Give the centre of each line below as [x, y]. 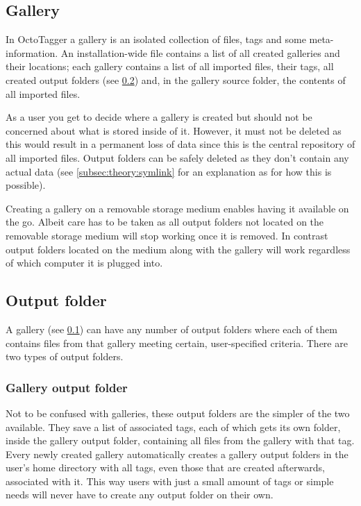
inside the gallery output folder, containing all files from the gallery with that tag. [180, 440]
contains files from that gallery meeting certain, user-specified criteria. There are [177, 343]
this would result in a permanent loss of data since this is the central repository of [180, 144]
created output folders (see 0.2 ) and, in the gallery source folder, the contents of [176, 79]
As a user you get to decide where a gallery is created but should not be [159, 117]
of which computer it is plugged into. [84, 263]
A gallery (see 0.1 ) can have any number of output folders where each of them [171, 329]
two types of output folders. [65, 356]
